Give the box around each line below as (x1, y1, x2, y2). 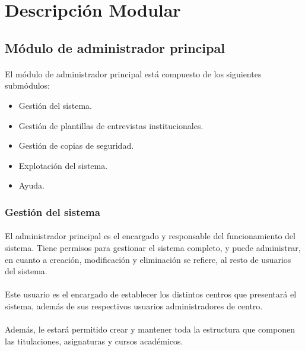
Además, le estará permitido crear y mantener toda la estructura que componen (5, 323, 295, 336)
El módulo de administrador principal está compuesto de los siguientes (5, 67, 262, 80)
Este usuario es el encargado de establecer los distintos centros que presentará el (5, 288, 297, 300)
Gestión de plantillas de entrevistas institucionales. (18, 119, 204, 131)
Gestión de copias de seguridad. (18, 139, 134, 152)
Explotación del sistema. (18, 159, 108, 171)
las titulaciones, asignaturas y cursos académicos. (5, 334, 183, 347)
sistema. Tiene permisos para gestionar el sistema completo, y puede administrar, (5, 241, 301, 253)
